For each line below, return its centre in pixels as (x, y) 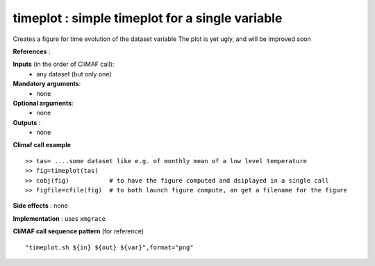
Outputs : (27, 122)
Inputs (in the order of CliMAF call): (64, 64)
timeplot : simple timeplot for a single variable (148, 18)
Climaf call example (42, 145)
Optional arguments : (43, 103)
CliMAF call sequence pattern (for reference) (78, 231)
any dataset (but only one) (74, 74)
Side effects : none (41, 206)
